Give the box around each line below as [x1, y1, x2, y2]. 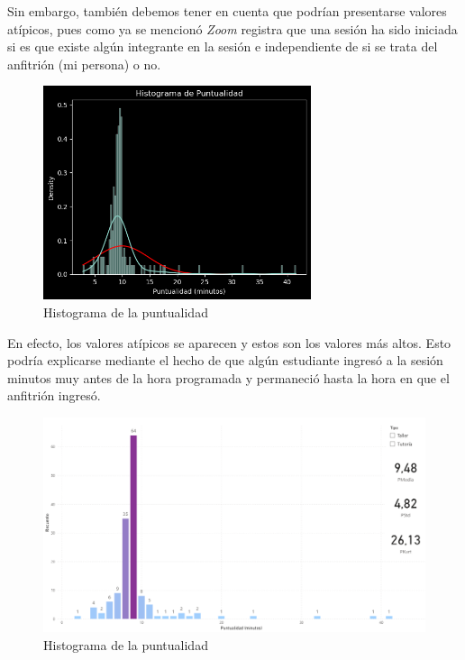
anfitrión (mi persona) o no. [7, 54, 161, 73]
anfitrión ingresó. [7, 386, 101, 405]
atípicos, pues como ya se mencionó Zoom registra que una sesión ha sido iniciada [7, 19, 458, 38]
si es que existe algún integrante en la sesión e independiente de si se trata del [7, 37, 438, 56]
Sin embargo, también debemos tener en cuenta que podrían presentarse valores [7, 2, 447, 20]
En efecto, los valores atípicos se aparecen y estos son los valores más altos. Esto [7, 333, 451, 352]
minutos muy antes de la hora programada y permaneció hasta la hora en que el [7, 368, 450, 387]
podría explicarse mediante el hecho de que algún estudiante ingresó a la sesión [7, 351, 443, 370]
